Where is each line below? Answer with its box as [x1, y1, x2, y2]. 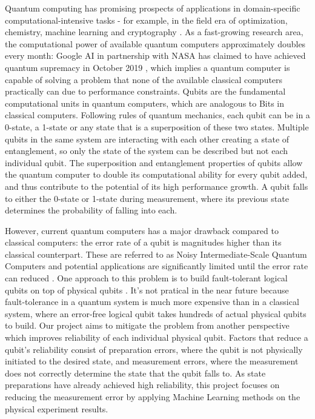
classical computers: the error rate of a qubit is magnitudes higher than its [5, 236, 282, 249]
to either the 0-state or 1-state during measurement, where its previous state [5, 192, 289, 204]
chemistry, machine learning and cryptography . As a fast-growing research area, [5, 25, 303, 38]
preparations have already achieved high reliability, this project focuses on [5, 378, 280, 391]
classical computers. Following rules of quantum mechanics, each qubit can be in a [5, 109, 310, 121]
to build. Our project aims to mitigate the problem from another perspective [5, 319, 290, 332]
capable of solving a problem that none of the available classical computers [5, 73, 283, 85]
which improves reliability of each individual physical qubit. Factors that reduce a [5, 331, 308, 344]
